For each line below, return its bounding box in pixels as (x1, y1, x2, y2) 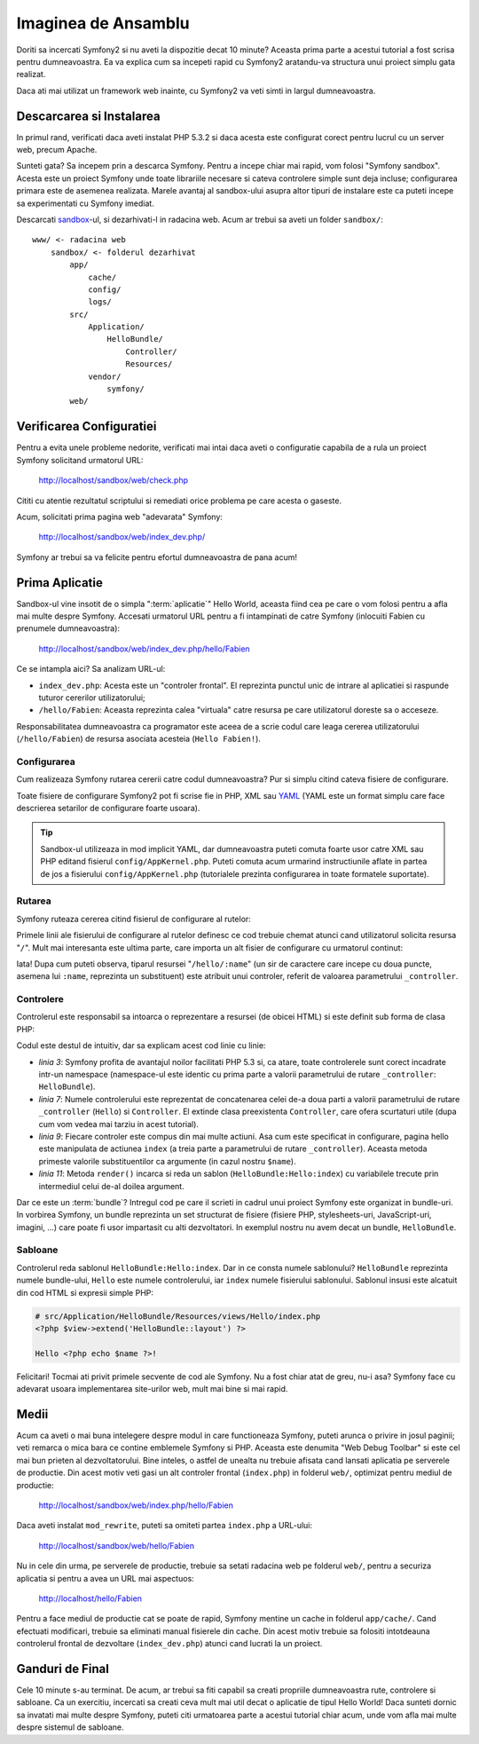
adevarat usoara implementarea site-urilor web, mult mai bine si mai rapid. (16, 1384, 288, 1394)
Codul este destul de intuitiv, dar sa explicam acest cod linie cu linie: (16, 1040, 266, 1051)
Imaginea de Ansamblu (16, 13, 190, 33)
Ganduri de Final (16, 1661, 110, 1677)
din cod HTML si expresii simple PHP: (16, 1287, 154, 1298)
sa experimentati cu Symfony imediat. (16, 198, 154, 209)
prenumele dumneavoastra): (16, 623, 120, 634)
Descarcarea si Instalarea (16, 108, 161, 123)
